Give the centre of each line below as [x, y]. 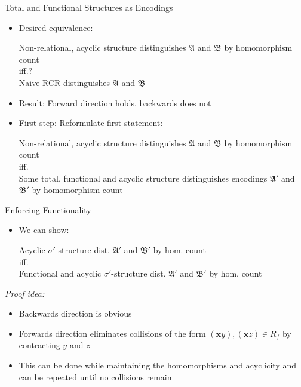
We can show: [44, 230]
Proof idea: [25, 293]
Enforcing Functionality [48, 209]
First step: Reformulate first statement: [91, 123]
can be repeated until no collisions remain [95, 377]
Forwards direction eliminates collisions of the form [112, 333]
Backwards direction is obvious [75, 313]
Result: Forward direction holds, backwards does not [115, 102]
